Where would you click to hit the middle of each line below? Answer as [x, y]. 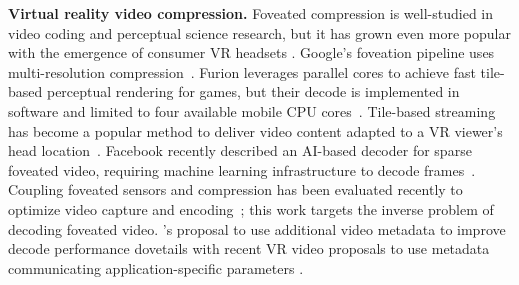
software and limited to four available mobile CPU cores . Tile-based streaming [252, 110]
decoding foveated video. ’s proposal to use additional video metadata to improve [257, 228]
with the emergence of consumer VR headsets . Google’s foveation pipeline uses [251, 52]
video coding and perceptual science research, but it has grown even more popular [259, 32]
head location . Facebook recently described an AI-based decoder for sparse [240, 150]
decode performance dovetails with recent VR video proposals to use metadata [249, 248]
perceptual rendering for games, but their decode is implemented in [253, 91]
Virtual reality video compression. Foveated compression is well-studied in [251, 13]
